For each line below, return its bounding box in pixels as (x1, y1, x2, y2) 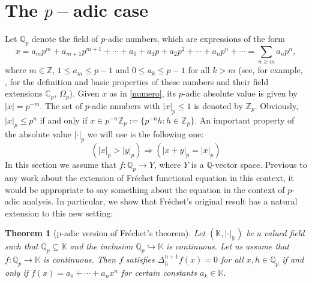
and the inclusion (70, 240, 133, 252)
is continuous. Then (43, 253, 116, 266)
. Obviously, (254, 99, 299, 112)
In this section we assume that (5, 158, 117, 171)
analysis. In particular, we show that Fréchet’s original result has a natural (22, 195, 298, 207)
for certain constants (121, 266, 197, 279)
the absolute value (5, 128, 71, 140)
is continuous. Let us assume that (166, 240, 289, 252)
